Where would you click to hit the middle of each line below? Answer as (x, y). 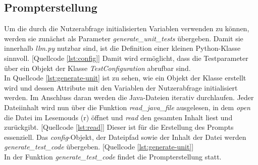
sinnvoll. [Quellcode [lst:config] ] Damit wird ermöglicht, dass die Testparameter (126, 58)
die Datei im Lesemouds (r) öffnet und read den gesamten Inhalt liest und (118, 117)
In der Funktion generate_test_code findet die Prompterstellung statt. (113, 156)
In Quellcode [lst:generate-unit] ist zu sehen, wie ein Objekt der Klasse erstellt (125, 78)
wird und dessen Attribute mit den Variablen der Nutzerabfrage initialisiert (121, 87)
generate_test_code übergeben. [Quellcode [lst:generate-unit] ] (99, 147)
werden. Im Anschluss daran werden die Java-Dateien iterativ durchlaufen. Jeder (129, 97)
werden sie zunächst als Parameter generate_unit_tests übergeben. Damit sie (124, 38)
